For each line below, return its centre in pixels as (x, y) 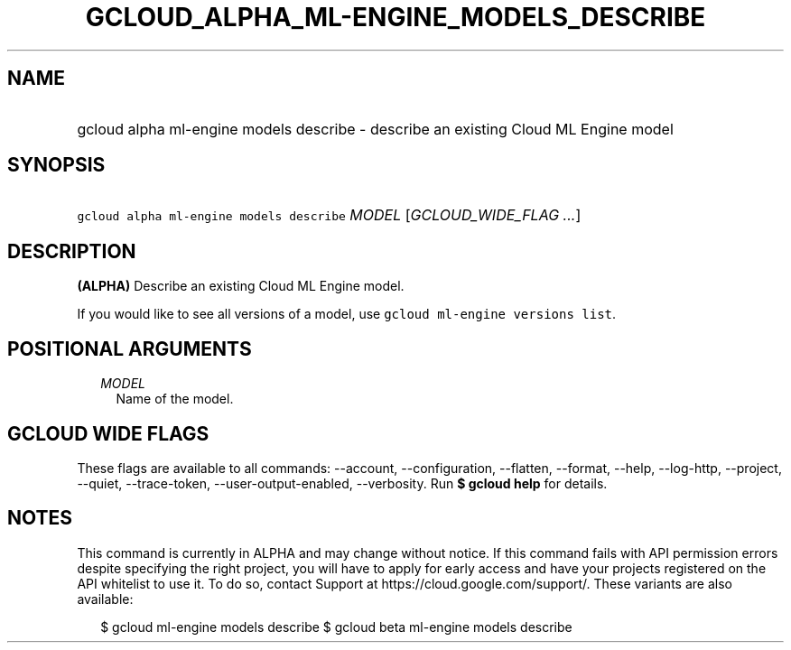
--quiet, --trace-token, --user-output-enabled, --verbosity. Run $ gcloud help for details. (342, 483)
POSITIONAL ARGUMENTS (130, 348)
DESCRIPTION (72, 251)
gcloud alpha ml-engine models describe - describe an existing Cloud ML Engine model (375, 129)
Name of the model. (175, 399)
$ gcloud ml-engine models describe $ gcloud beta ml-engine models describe (336, 627)
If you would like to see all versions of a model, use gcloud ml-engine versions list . (347, 314)
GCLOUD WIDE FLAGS (108, 433)
